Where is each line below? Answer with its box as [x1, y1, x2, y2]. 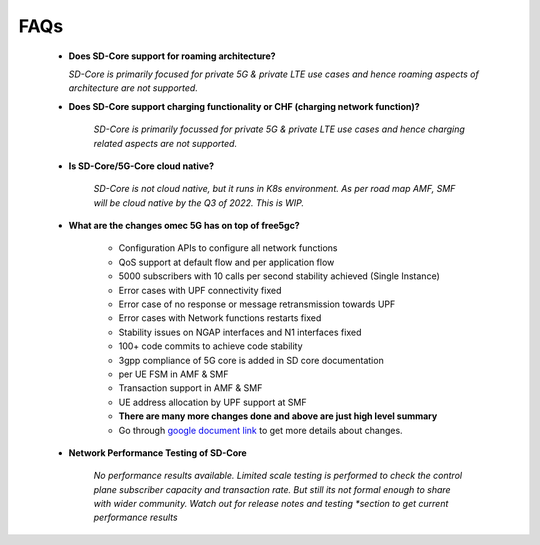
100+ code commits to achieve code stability [118, 340, 304, 352]
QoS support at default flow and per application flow [118, 256, 335, 268]
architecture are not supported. [68, 82, 199, 94]
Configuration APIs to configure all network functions [118, 242, 338, 254]
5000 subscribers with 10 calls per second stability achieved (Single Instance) [118, 270, 440, 282]
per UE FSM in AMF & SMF [118, 368, 229, 380]
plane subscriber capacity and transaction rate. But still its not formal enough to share [93, 483, 451, 495]
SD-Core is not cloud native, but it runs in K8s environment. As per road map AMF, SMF [93, 183, 456, 195]
